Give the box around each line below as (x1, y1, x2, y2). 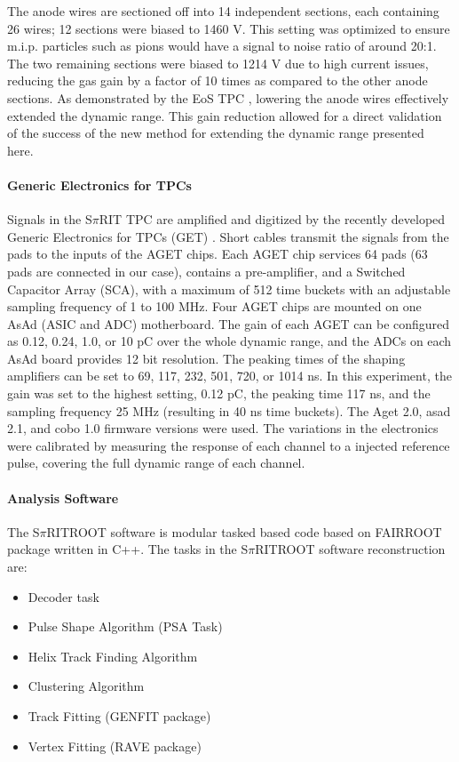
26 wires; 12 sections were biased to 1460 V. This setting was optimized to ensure (7, 19, 450, 37)
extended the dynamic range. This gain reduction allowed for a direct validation (7, 106, 442, 124)
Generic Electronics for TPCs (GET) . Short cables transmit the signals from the (7, 227, 449, 245)
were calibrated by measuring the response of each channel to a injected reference (7, 436, 450, 454)
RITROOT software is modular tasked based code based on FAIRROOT (46, 522, 442, 541)
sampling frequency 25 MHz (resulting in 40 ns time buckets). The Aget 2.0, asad (7, 401, 451, 420)
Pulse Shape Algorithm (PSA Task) (28, 617, 223, 636)
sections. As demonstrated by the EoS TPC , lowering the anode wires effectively (7, 88, 449, 107)
